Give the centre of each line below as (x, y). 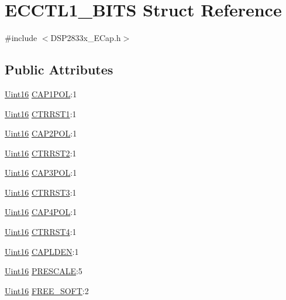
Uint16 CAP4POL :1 (41, 212)
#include (21, 38)
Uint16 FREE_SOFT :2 (47, 290)
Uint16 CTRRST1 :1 (41, 113)
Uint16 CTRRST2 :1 (41, 153)
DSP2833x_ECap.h (86, 38)
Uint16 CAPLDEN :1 (42, 251)
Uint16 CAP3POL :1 (41, 173)
